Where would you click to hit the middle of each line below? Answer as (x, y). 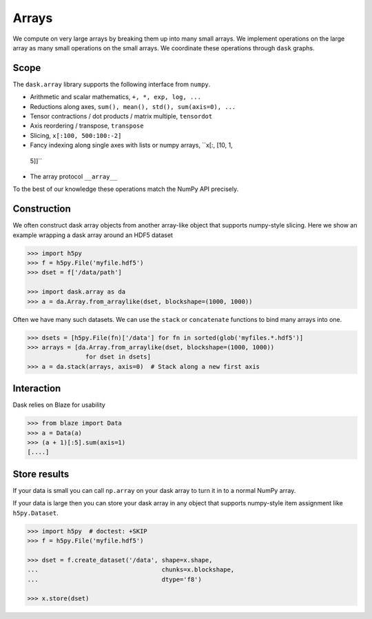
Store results (41, 474)
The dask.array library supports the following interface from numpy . (112, 84)
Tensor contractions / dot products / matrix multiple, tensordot (121, 116)
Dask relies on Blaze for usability (59, 405)
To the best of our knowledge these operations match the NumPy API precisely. (126, 189)
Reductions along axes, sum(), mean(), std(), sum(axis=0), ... (133, 106)
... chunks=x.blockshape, (131, 570)
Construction (42, 209)
